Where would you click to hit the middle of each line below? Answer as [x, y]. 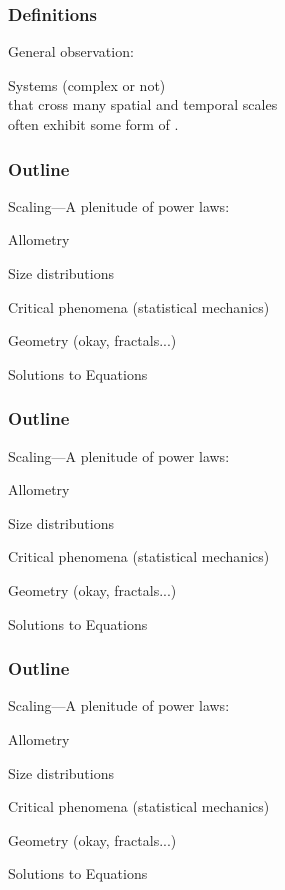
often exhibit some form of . [93, 124]
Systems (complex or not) [87, 84]
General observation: [71, 51]
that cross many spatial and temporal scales [143, 104]
